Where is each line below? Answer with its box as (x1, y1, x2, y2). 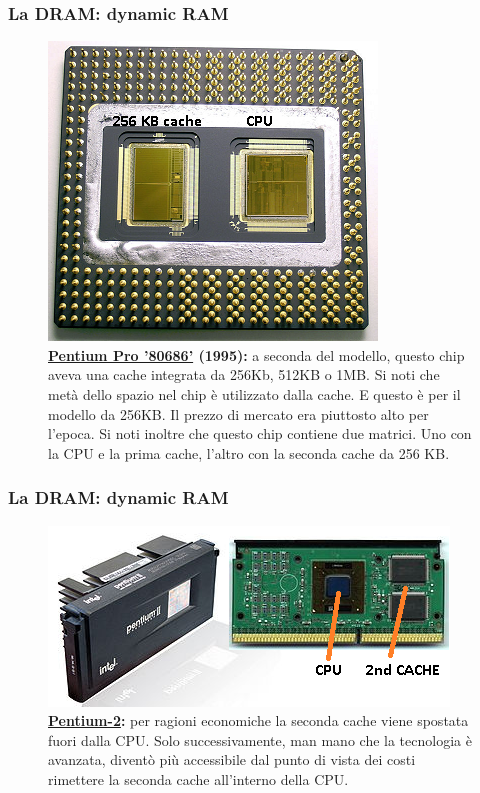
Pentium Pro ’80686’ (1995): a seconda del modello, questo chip (48, 344, 465, 365)
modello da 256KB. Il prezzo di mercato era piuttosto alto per (48, 403, 429, 424)
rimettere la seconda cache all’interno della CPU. (48, 768, 349, 789)
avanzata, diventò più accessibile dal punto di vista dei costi (48, 749, 416, 770)
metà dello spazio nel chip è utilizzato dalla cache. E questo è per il (48, 384, 461, 404)
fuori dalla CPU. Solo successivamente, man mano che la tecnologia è (48, 729, 472, 750)
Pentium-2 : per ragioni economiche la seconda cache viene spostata (48, 710, 469, 731)
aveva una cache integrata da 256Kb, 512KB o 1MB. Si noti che (48, 364, 440, 385)
